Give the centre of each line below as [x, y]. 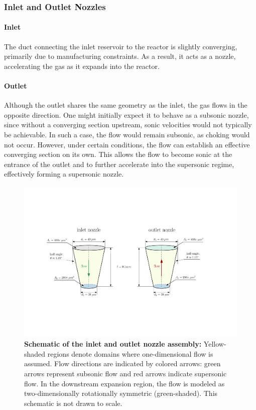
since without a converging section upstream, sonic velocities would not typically [128, 125]
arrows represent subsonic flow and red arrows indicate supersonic [125, 373]
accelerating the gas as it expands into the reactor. [82, 66]
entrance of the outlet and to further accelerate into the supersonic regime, [119, 164]
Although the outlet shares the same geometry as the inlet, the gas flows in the [126, 105]
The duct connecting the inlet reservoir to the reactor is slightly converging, [121, 46]
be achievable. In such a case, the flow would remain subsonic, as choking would [127, 134]
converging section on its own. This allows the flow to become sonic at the [118, 154]
